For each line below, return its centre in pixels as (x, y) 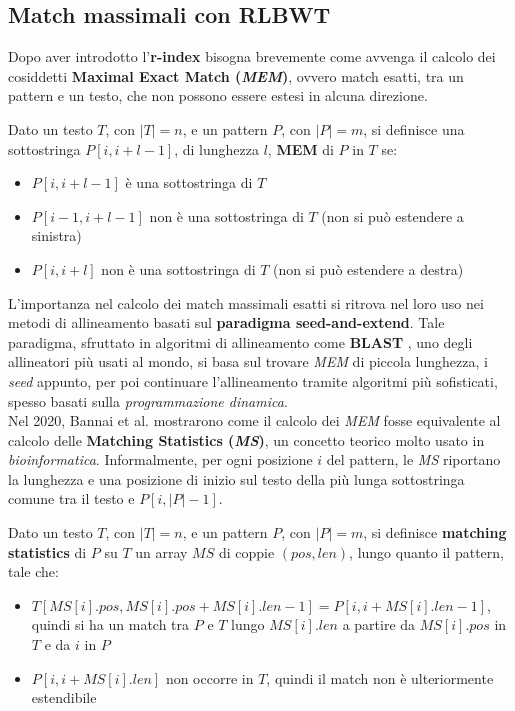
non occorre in (209, 677)
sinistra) (56, 235)
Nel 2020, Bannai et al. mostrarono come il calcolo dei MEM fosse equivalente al (254, 420)
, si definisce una (414, 128)
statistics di (47, 551)
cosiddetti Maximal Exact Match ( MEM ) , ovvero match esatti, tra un (236, 75)
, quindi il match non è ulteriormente (380, 677)
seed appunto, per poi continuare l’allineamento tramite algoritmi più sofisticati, (253, 380)
